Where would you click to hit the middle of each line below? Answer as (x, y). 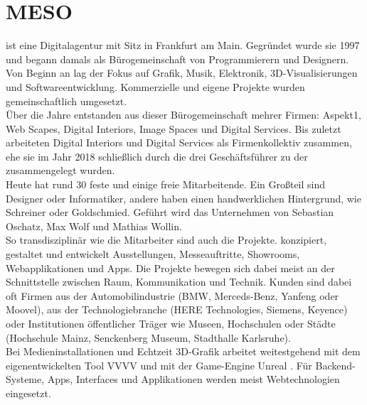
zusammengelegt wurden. (60, 170)
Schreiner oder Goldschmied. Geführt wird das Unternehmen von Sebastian (170, 212)
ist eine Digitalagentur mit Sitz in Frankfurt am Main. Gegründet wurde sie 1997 (183, 45)
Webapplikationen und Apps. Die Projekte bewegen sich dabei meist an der (170, 268)
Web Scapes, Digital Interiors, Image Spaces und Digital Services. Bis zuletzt (174, 128)
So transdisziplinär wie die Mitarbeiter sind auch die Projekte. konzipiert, (166, 240)
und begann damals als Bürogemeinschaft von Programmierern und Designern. (177, 59)
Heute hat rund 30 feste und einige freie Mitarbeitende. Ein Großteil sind (166, 184)
